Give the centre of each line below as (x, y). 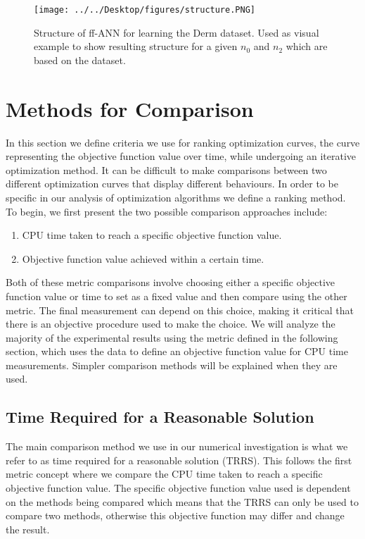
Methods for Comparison (130, 108)
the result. (28, 529)
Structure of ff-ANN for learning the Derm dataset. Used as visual (177, 32)
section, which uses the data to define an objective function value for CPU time (177, 351)
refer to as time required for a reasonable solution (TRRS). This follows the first (179, 460)
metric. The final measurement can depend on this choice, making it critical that (180, 310)
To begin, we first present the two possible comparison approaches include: (167, 211)
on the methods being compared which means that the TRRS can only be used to (182, 501)
